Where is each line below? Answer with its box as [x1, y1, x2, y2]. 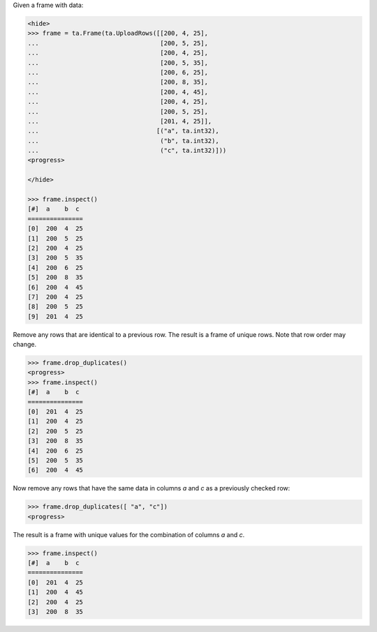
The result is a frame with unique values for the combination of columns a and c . [13, 530, 245, 539]
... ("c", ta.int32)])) [27, 146, 227, 155]
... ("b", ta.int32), [27, 137, 219, 144]
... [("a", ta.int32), [27, 127, 219, 135]
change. [13, 340, 37, 349]
